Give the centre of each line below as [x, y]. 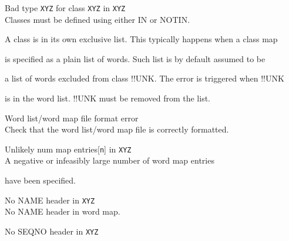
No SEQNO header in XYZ [52, 231]
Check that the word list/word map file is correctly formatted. [117, 129]
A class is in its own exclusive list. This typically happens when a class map [141, 39]
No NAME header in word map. [63, 211]
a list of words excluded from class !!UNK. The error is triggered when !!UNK [144, 78]
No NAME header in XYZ [50, 200]
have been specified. [41, 180]
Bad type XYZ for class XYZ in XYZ [65, 8]
